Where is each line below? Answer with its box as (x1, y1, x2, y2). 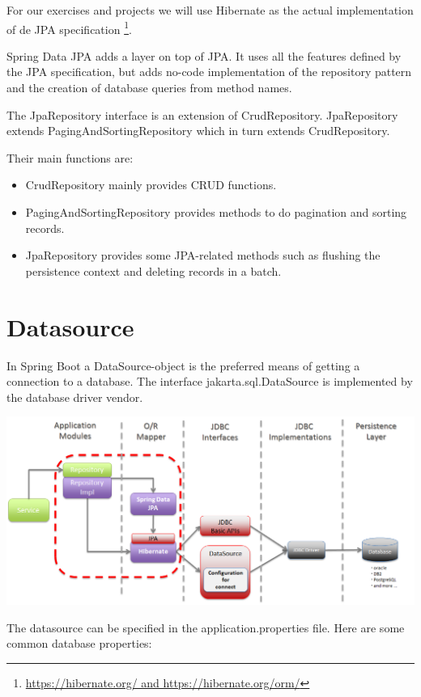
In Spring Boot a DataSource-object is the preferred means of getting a (6, 357, 360, 374)
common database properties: (6, 635, 152, 652)
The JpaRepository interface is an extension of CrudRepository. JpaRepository (6, 106, 398, 123)
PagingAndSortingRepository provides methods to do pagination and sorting (25, 204, 407, 220)
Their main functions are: (6, 149, 134, 166)
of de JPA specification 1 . (6, 18, 132, 37)
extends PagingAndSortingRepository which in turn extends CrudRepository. (6, 122, 390, 139)
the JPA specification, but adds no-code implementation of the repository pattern (6, 63, 412, 80)
